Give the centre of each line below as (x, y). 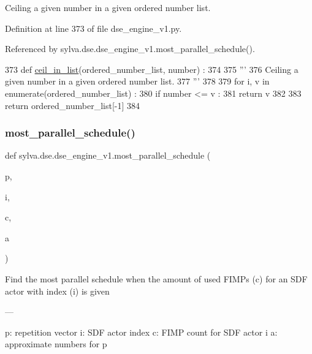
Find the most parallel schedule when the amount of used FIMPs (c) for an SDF (156, 278)
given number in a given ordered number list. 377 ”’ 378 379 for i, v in (137, 81)
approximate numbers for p (56, 344)
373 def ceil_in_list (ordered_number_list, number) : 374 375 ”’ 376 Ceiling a (152, 69)
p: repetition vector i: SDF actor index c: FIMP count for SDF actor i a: (141, 332)
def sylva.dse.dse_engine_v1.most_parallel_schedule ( (108, 155)
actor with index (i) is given (57, 291)
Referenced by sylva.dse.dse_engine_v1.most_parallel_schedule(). (130, 49)
